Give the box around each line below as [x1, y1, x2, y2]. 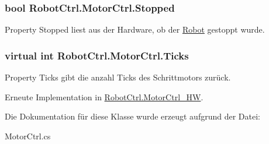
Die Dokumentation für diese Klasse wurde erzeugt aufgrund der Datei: [5, 110, 260, 122]
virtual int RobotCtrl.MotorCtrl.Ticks [5, 48, 189, 62]
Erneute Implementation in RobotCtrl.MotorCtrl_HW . [5, 90, 204, 103]
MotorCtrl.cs [5, 129, 51, 142]
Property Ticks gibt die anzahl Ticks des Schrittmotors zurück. [5, 71, 231, 83]
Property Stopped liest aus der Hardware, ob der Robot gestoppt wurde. [5, 23, 265, 36]
